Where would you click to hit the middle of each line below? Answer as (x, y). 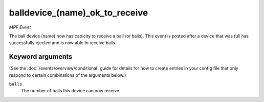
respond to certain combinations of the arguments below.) (68, 75)
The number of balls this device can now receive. (71, 91)
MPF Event (20, 27)
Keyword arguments (41, 57)
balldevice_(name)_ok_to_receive (78, 13)
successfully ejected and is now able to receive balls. (63, 43)
